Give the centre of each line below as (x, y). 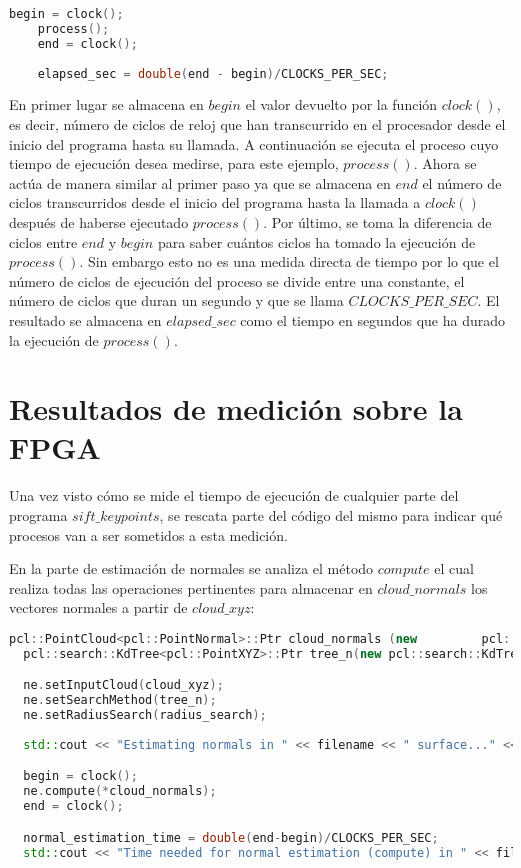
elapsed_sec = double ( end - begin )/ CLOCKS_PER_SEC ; (213, 73)
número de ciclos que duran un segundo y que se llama (176, 300)
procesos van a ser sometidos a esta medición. (148, 534)
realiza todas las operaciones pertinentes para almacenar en (191, 587)
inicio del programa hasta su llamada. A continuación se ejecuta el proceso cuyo (254, 143)
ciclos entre (43, 241)
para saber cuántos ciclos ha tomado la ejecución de (316, 241)
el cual (454, 568)
